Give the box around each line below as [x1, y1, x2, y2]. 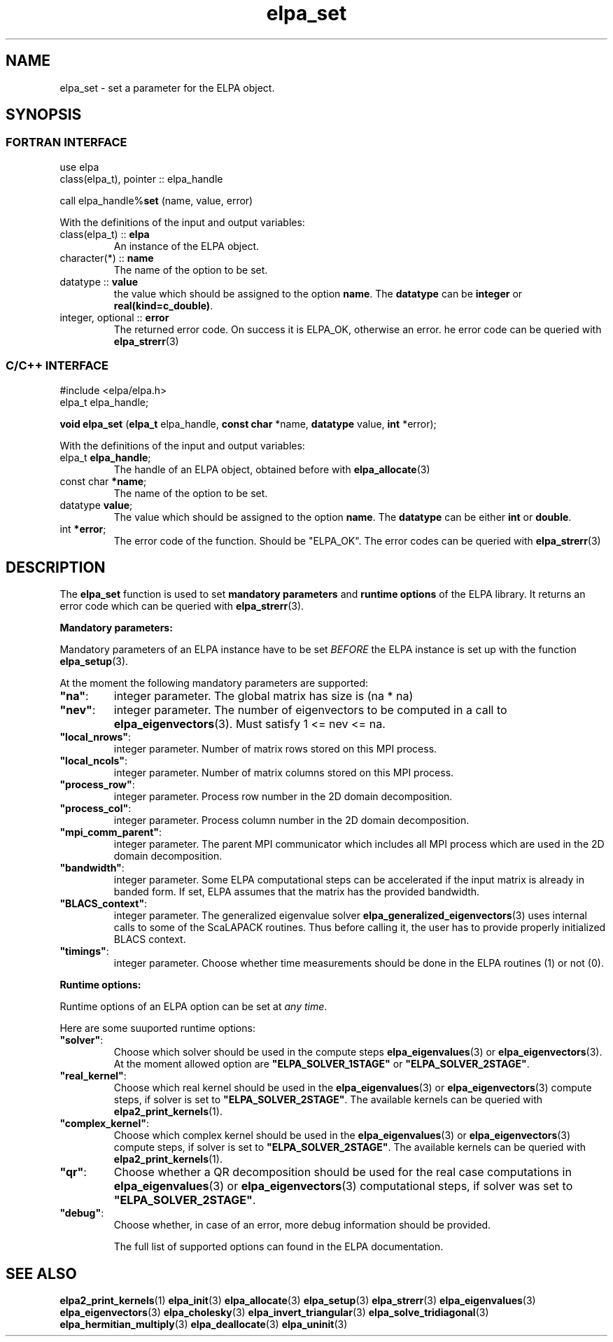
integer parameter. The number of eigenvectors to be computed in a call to [113, 703, 507, 718]
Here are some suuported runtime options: [59, 1022, 255, 1035]
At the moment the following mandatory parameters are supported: [59, 677, 369, 690]
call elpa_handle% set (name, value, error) [59, 194, 253, 207]
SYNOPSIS [6, 106, 82, 124]
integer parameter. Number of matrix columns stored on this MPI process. [113, 767, 454, 779]
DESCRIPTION [6, 558, 106, 576]
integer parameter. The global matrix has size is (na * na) [113, 689, 414, 704]
